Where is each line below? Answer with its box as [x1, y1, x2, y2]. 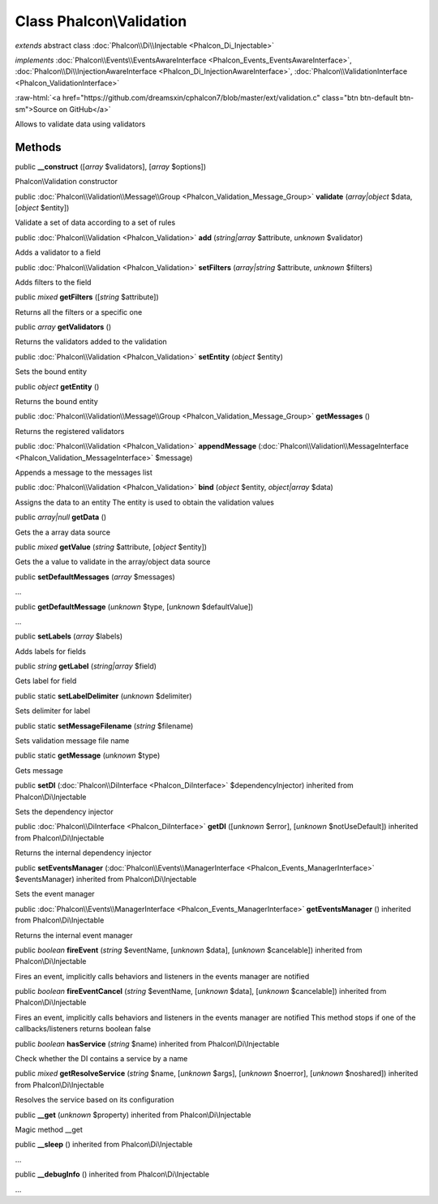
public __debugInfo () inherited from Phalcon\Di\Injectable [15, 1169, 210, 1180]
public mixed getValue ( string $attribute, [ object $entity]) [15, 542, 207, 552]
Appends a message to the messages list [15, 467, 153, 477]
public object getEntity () [15, 381, 100, 391]
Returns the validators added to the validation [15, 337, 168, 346]
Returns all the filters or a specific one [15, 307, 143, 316]
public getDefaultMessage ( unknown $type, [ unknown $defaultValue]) [15, 601, 254, 612]
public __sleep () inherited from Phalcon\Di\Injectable [15, 1140, 193, 1150]
